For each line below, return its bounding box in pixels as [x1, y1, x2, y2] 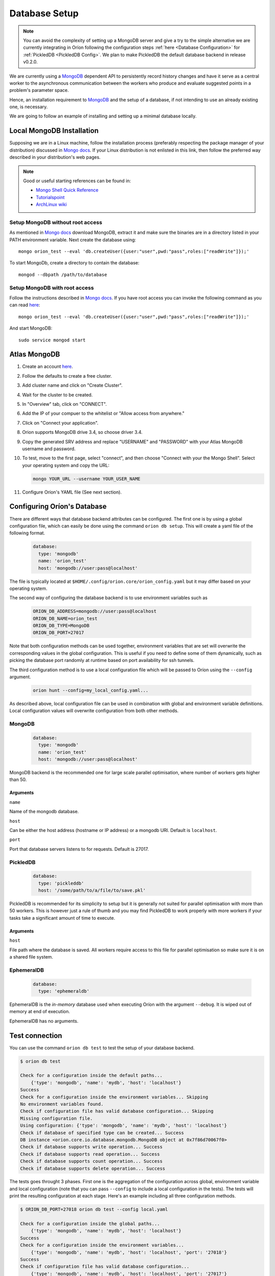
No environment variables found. [20, 1101, 104, 1107]
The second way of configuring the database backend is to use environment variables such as [9, 595, 208, 601]
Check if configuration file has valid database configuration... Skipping [20, 1108, 214, 1114]
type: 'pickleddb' [38, 880, 84, 886]
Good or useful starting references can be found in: [23, 178, 131, 184]
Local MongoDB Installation [9, 127, 99, 135]
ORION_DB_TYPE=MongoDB [33, 623, 90, 629]
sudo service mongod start [18, 337, 86, 343]
